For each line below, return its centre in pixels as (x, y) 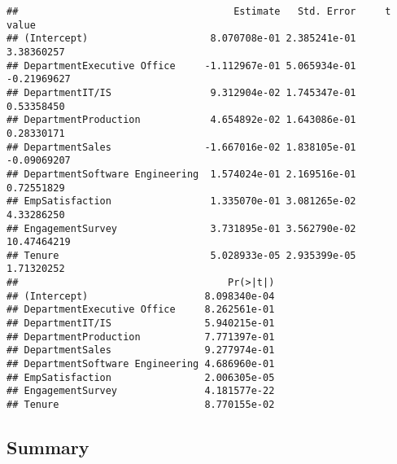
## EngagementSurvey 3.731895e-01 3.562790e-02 (181, 228)
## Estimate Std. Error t (199, 11)
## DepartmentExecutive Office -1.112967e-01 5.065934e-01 (181, 66)
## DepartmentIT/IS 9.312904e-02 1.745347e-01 (181, 92)
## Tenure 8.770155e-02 (141, 405)
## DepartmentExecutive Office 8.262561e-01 (141, 310)
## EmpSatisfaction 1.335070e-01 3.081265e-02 (181, 201)
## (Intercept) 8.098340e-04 (141, 296)
